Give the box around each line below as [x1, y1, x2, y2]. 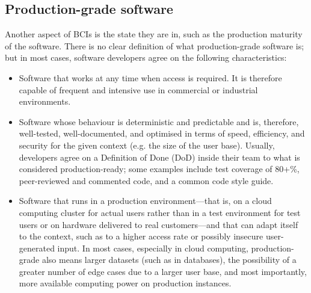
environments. [19, 95, 71, 108]
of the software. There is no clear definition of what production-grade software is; [5, 39, 304, 52]
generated [19, 241, 55, 254]
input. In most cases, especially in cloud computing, [57, 241, 248, 254]
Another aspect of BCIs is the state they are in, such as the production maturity [5, 28, 303, 40]
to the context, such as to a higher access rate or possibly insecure [19, 230, 263, 242]
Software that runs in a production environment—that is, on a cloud [19, 194, 272, 207]
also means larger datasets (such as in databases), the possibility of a [42, 253, 297, 266]
